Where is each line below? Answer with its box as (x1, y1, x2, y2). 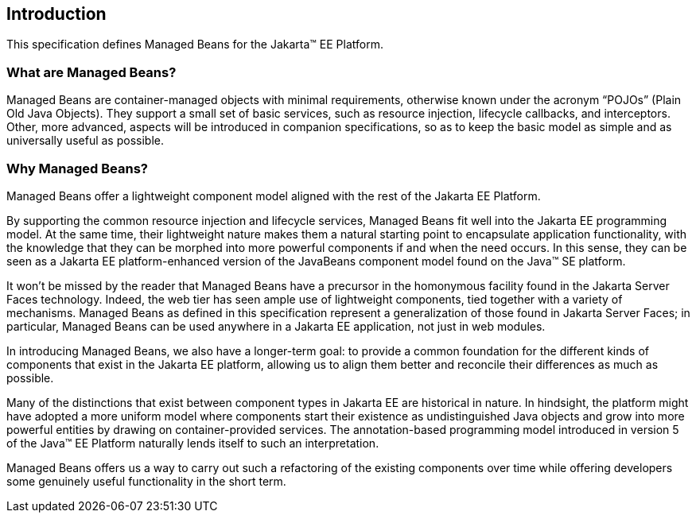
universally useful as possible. (6, 134, 164, 148)
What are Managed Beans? (6, 64, 177, 80)
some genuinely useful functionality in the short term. (6, 474, 286, 488)
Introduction (6, 4, 107, 24)
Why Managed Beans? (6, 160, 149, 176)
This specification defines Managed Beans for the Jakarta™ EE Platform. (6, 37, 383, 52)
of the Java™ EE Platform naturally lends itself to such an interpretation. (6, 436, 379, 450)
